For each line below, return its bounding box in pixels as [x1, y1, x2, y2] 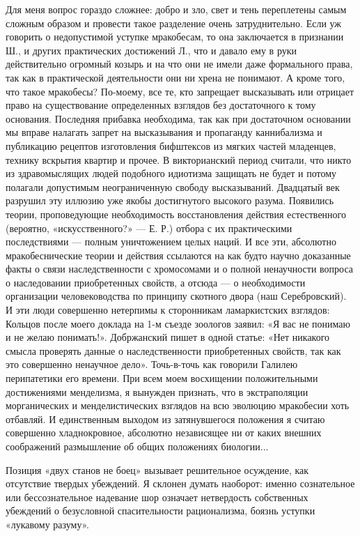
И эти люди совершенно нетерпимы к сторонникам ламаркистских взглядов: [6, 303, 330, 317]
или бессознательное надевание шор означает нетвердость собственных [6, 489, 308, 504]
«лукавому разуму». [6, 516, 89, 531]
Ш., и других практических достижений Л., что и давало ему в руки [6, 43, 297, 57]
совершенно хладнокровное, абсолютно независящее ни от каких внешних [6, 425, 322, 440]
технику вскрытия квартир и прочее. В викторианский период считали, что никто [6, 152, 352, 167]
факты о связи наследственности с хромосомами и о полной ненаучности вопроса [6, 261, 354, 276]
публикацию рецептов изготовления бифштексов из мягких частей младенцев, [6, 138, 336, 153]
